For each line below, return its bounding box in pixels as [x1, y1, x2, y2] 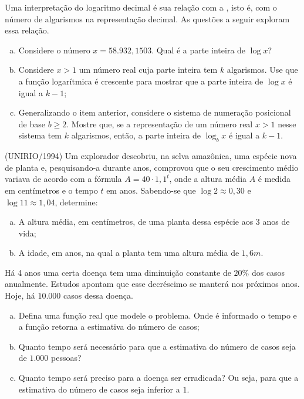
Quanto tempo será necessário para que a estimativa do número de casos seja [18, 340, 296, 352]
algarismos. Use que [227, 63, 298, 76]
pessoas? [51, 351, 82, 364]
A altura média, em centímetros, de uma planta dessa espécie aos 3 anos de [18, 215, 290, 228]
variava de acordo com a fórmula [5, 173, 122, 185]
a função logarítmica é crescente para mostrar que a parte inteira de [18, 75, 264, 87]
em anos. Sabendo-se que [106, 184, 196, 196]
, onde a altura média [169, 173, 247, 185]
